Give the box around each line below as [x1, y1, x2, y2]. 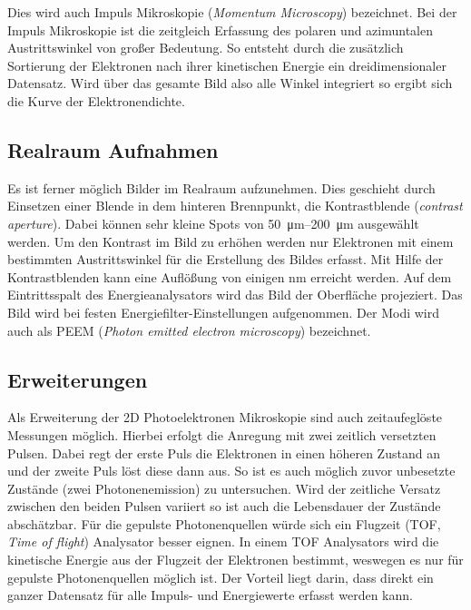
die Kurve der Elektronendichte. [7, 91, 185, 110]
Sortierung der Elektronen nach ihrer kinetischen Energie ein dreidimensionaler [7, 55, 446, 74]
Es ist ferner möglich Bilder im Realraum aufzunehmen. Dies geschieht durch [7, 178, 436, 197]
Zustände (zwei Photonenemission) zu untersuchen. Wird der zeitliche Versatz [7, 478, 441, 497]
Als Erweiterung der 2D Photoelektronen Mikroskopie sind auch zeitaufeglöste [7, 408, 443, 427]
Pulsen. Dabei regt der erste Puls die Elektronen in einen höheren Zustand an [7, 443, 440, 462]
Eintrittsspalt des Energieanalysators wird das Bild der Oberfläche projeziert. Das [7, 285, 463, 304]
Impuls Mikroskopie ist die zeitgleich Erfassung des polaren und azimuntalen [7, 20, 434, 39]
